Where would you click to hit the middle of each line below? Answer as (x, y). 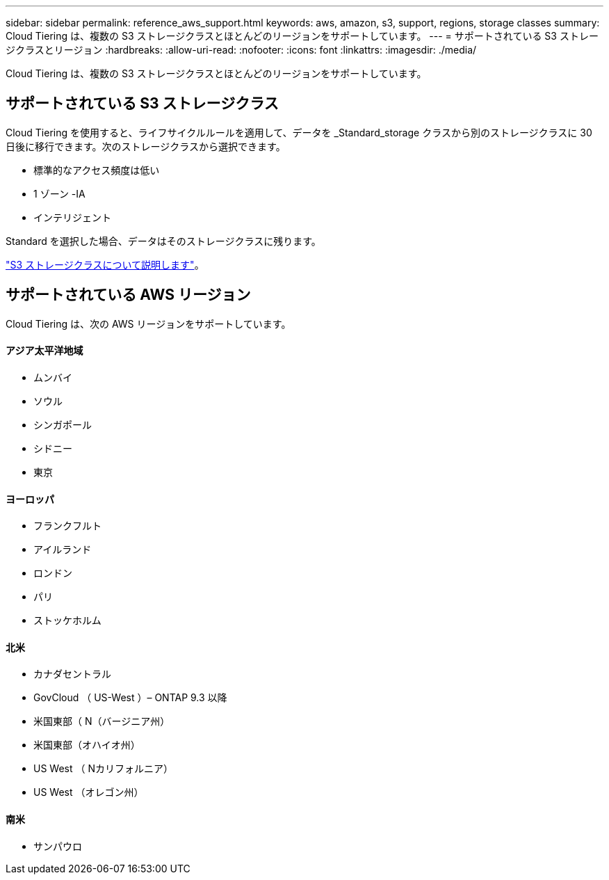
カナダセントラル (72, 674)
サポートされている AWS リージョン (128, 295)
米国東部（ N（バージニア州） (102, 721)
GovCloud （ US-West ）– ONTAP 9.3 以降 (130, 698)
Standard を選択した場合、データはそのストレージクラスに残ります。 (163, 241)
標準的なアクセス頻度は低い (97, 170)
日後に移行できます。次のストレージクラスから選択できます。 (146, 146)
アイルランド (63, 550)
